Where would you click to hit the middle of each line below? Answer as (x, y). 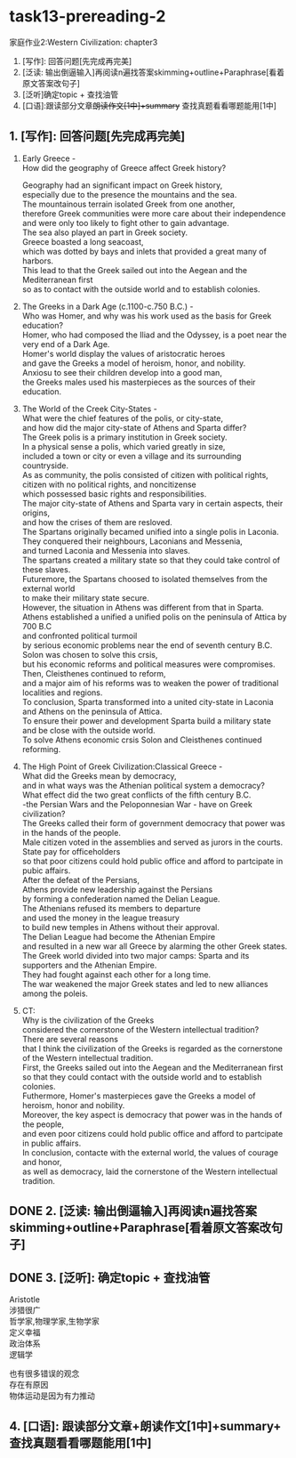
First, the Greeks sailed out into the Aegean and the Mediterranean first (152, 1067)
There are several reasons (70, 1039)
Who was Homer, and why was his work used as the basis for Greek (147, 316)
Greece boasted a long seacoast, (83, 241)
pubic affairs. (46, 871)
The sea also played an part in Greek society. (105, 232)
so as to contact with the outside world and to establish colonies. (141, 289)
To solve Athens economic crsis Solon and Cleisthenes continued (142, 740)
